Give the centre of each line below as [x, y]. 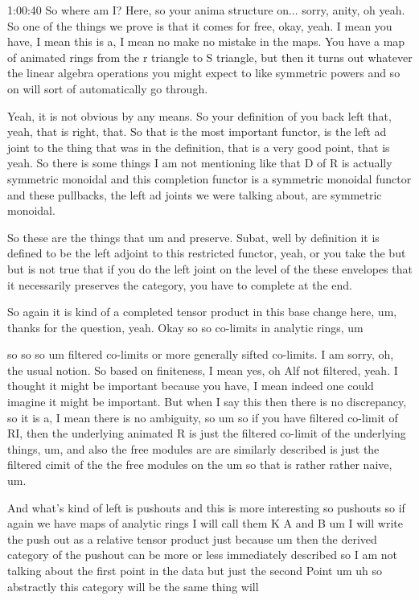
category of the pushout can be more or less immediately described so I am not [203, 555]
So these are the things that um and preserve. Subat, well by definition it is [193, 237]
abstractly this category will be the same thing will [133, 586]
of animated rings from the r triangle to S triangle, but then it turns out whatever [210, 57]
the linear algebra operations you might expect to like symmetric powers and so [204, 73]
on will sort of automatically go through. [108, 88]
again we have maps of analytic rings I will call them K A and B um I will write [205, 523]
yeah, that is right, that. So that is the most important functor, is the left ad [197, 132]
